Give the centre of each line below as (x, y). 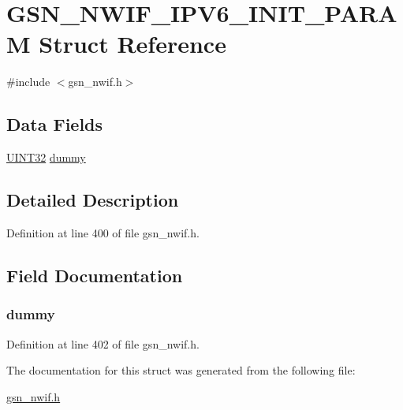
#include (28, 82)
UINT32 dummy (46, 157)
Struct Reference (132, 44)
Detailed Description (93, 200)
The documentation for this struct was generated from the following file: (181, 370)
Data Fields (55, 124)
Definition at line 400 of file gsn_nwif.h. (103, 232)
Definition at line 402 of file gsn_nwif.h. (103, 343)
